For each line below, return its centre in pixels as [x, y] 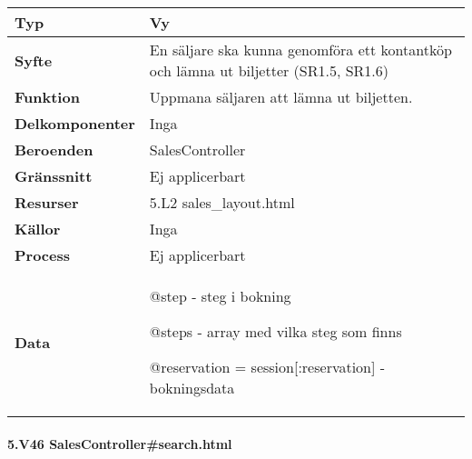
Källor [38, 229]
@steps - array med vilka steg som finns [275, 331]
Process [43, 255]
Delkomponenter [75, 123]
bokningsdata [192, 388]
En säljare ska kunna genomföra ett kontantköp [300, 50]
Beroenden [54, 150]
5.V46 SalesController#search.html [120, 443]
